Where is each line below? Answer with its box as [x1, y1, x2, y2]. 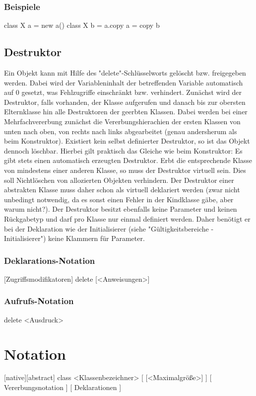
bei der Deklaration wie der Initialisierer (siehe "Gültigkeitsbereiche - [4, 223, 214, 234]
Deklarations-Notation [4, 254, 95, 266]
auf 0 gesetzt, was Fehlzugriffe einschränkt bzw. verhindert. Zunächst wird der [4, 87, 242, 97]
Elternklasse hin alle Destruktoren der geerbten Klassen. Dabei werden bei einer [4, 106, 248, 117]
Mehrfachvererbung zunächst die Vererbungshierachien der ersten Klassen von [4, 116, 241, 126]
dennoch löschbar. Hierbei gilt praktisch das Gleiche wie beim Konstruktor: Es [4, 145, 243, 156]
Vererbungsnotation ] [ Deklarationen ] [4, 382, 122, 393]
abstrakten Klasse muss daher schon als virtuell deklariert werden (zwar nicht [4, 184, 240, 195]
